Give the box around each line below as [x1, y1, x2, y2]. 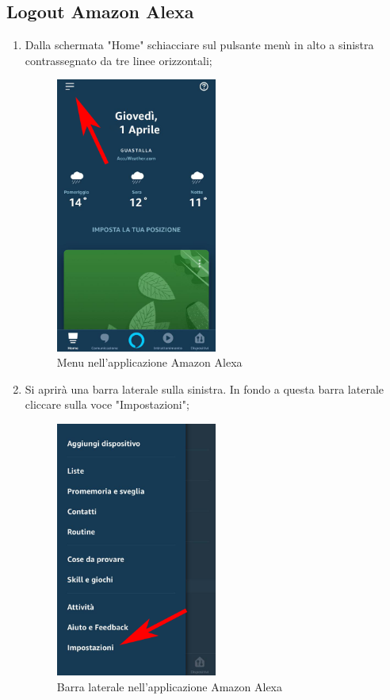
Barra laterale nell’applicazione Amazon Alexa [56, 679, 282, 695]
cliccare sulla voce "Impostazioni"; [25, 396, 189, 413]
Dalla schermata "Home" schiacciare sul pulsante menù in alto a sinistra [25, 37, 374, 53]
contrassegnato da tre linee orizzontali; [25, 52, 212, 68]
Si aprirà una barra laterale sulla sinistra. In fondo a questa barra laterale [25, 380, 384, 397]
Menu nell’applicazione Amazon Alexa [56, 354, 243, 371]
